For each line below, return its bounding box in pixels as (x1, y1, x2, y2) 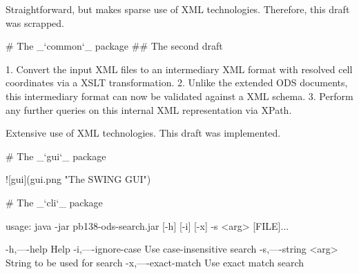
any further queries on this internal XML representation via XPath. (6, 102, 292, 117)
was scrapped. (6, 15, 64, 30)
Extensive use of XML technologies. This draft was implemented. (6, 126, 281, 140)
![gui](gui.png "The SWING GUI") (6, 172, 151, 186)
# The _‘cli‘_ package (6, 195, 103, 209)
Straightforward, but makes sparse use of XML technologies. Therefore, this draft (6, 2, 350, 16)
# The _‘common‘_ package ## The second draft (6, 39, 223, 53)
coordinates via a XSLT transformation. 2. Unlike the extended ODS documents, (6, 75, 348, 90)
